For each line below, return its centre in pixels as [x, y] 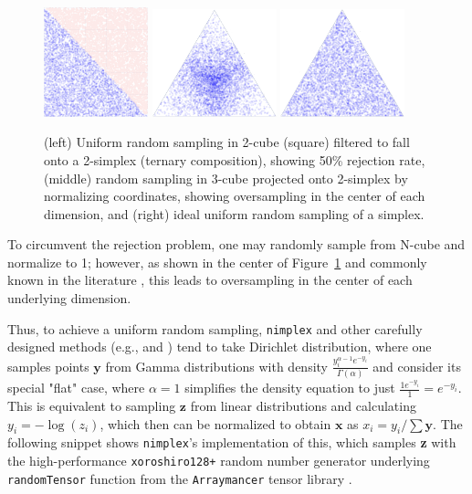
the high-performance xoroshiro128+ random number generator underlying [219, 460]
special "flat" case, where [76, 388]
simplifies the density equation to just [290, 388]
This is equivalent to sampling [92, 405]
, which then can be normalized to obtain [215, 423]
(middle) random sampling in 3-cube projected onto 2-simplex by [226, 178]
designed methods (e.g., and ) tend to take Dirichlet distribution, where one [220, 347]
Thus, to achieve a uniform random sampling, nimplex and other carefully [215, 328]
